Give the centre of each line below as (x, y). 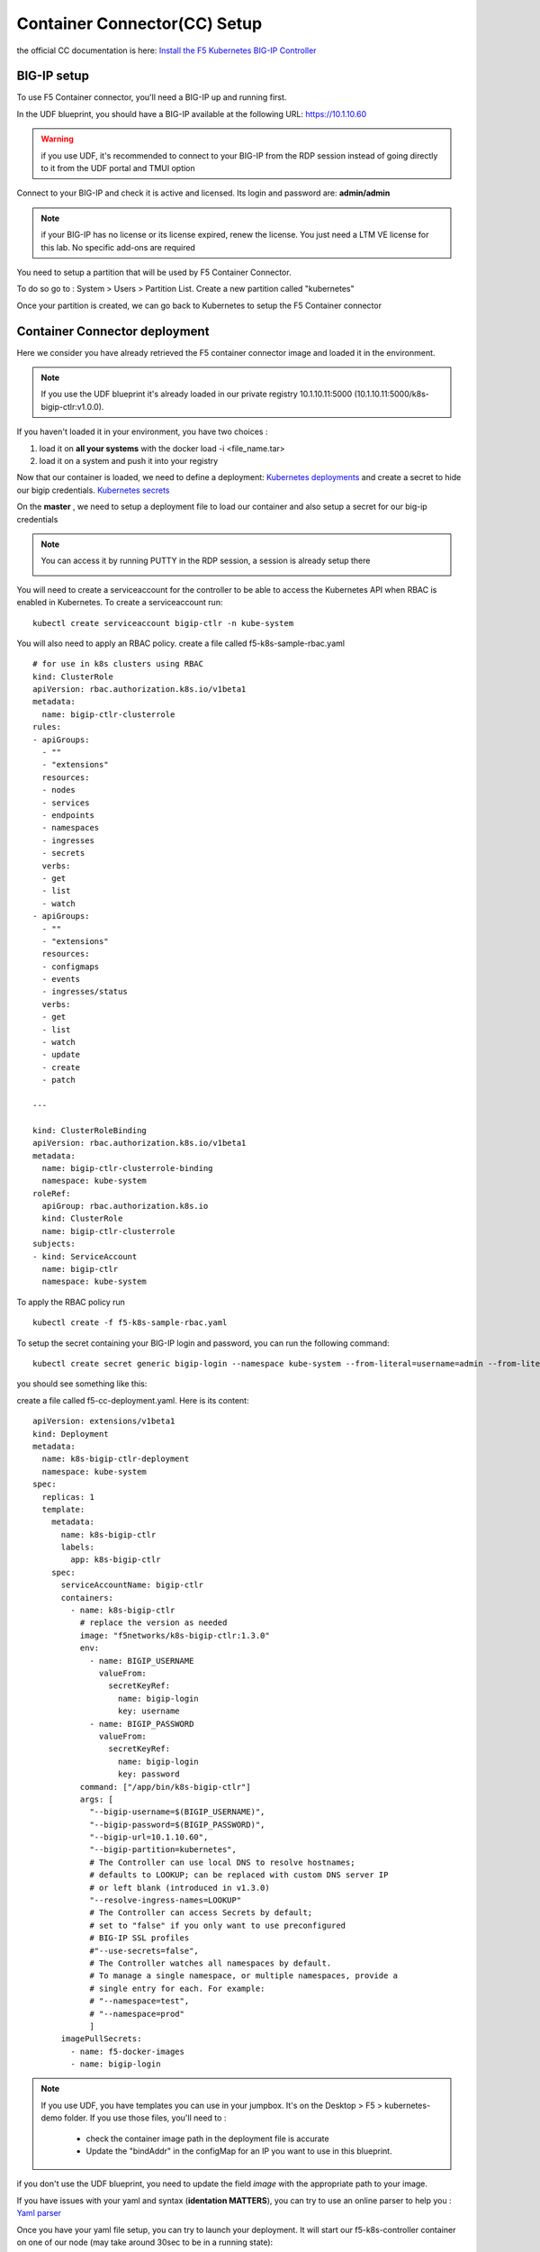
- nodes (58, 790)
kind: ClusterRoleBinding (90, 1130)
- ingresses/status (85, 992)
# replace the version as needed (153, 1623)
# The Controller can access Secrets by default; (201, 1913)
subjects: (54, 1244)
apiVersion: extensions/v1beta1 (104, 1421)
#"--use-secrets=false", (144, 1951)
